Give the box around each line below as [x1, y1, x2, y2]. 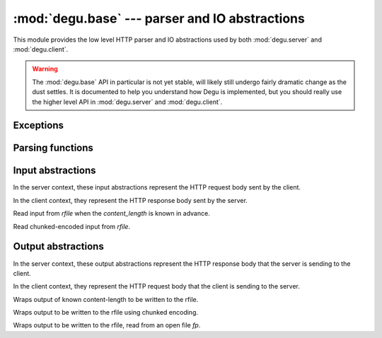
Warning [32, 64, 58, 74]
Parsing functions [13, 142, 93, 154]
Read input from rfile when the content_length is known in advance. [13, 209, 210, 218]
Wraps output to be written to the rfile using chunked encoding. [13, 308, 198, 317]
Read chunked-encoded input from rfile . [13, 222, 131, 231]
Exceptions [13, 120, 64, 132]
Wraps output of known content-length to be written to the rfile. [13, 295, 199, 303]
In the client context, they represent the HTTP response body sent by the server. [13, 196, 248, 204]
